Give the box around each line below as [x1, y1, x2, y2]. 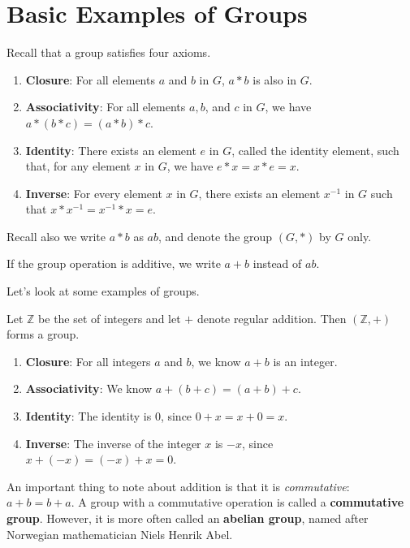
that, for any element [25, 157, 131, 175]
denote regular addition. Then [196, 309, 347, 326]
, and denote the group [158, 227, 273, 244]
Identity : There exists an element [25, 141, 196, 158]
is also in [252, 71, 297, 88]
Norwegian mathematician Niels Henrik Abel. [6, 525, 233, 542]
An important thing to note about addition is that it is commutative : [6, 477, 350, 494]
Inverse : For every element [25, 184, 162, 201]
